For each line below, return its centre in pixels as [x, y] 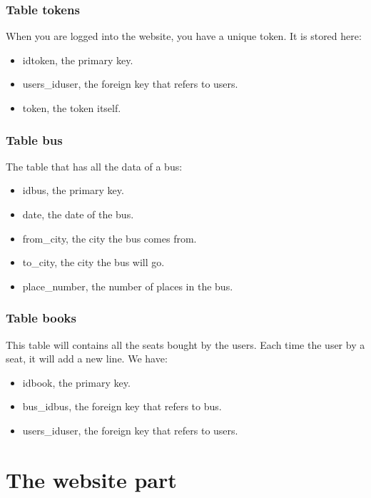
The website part [91, 479]
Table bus [34, 139]
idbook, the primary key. [76, 382]
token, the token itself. [72, 108]
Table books [41, 318]
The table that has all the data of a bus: [94, 166]
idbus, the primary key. [73, 190]
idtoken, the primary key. [78, 60]
